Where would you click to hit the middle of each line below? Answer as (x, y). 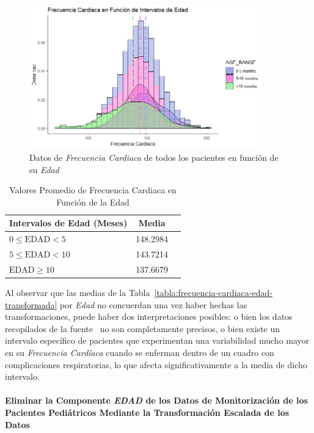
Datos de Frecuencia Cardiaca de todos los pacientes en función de (154, 157)
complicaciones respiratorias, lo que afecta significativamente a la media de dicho (156, 364)
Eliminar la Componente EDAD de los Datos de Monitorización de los (156, 400)
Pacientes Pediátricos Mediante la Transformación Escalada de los (147, 412)
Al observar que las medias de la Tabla (78, 292)
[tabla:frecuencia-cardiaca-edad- (213, 292)
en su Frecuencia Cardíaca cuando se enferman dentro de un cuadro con (140, 352)
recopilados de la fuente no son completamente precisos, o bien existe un (142, 328)
